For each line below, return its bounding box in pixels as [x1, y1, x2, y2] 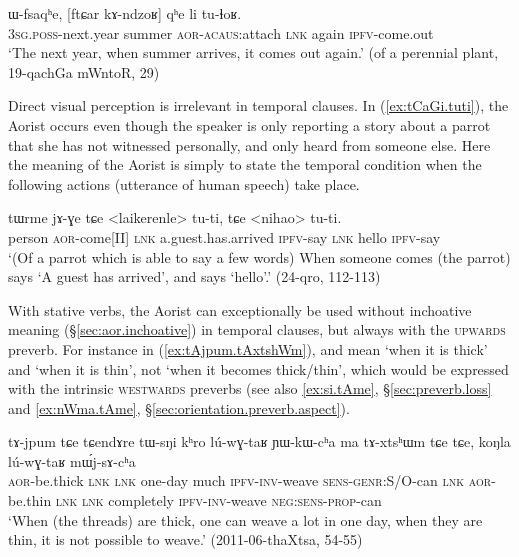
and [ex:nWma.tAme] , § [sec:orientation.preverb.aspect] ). [8, 397, 350, 418]
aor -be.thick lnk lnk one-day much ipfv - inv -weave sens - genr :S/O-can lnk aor [8, 470, 492, 491]
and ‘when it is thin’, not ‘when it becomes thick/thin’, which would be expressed [8, 358, 509, 379]
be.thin [8, 490, 52, 511]
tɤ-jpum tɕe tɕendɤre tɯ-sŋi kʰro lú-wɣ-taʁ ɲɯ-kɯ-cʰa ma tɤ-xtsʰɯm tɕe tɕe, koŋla [8, 431, 511, 452]
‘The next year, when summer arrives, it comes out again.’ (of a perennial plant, [8, 42, 499, 63]
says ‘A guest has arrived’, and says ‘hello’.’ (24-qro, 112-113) [8, 266, 381, 287]
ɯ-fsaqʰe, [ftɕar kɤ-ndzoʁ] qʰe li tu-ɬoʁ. [8, 3, 242, 23]
